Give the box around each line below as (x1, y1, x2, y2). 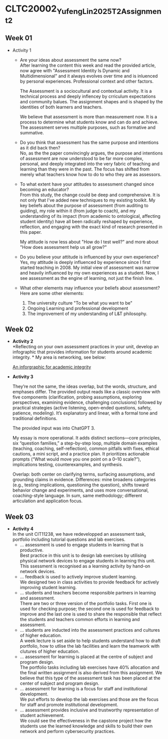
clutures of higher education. (19, 648, 80, 655)
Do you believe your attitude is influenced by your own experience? (19, 254, 159, 260)
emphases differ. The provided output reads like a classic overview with (12, 389, 161, 395)
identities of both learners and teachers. (19, 104, 103, 110)
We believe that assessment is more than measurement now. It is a (19, 113, 157, 119)
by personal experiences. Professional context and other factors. (19, 78, 154, 84)
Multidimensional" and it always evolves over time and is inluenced (19, 73, 158, 79)
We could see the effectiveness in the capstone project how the (19, 718, 151, 724)
